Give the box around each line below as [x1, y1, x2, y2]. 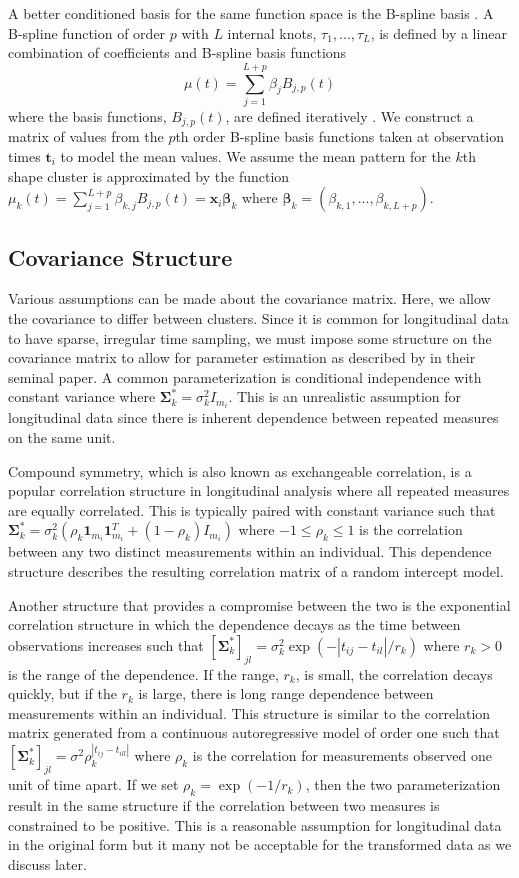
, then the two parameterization [305, 774, 501, 795]
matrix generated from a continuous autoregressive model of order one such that [8, 722, 500, 743]
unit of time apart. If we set [8, 774, 179, 795]
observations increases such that [8, 634, 204, 655]
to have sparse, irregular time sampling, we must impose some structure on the [8, 327, 492, 348]
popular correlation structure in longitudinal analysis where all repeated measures [8, 480, 510, 501]
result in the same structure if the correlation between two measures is [8, 794, 440, 815]
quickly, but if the [8, 683, 117, 704]
